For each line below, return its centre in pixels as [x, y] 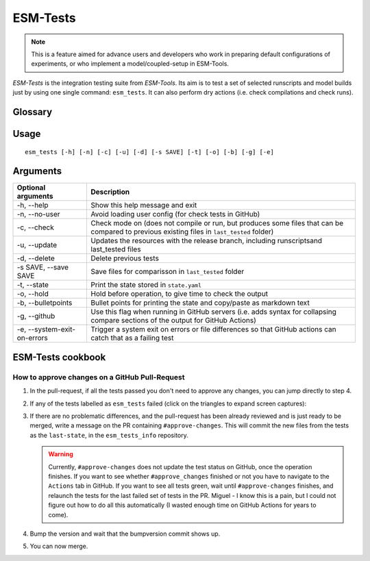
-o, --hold [33, 294]
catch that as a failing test [132, 338]
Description [110, 192]
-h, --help [33, 205]
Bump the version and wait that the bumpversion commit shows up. [125, 534]
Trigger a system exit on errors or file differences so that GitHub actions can [213, 329]
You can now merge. [59, 546]
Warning [61, 454]
